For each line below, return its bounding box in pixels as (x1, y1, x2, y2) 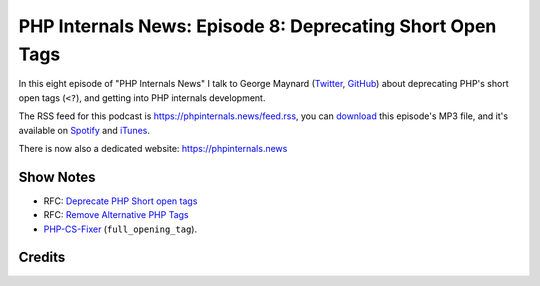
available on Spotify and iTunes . (18, 124, 150, 136)
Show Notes (18, 168, 96, 185)
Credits (18, 249, 66, 266)
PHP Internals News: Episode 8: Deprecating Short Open (18, 15, 497, 37)
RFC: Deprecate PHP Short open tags (43, 195, 198, 207)
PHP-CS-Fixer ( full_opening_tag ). (43, 223, 198, 235)
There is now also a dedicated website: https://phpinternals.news (18, 142, 288, 154)
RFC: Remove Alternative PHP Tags (43, 209, 189, 221)
